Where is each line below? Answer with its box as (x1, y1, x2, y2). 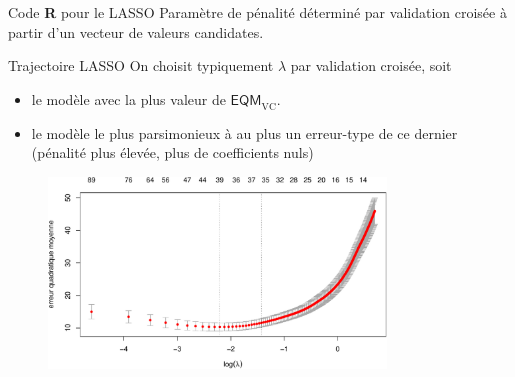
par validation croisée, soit (290, 55, 452, 76)
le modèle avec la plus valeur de (31, 88, 226, 109)
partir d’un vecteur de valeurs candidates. (8, 21, 264, 42)
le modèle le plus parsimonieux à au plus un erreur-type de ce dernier (31, 122, 458, 143)
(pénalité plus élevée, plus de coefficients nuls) (31, 142, 314, 163)
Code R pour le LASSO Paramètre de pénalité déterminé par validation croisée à (8, 2, 507, 22)
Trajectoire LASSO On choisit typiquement (8, 55, 274, 76)
